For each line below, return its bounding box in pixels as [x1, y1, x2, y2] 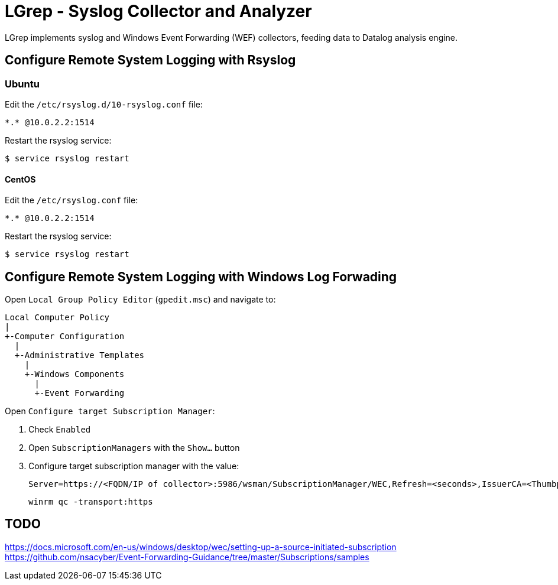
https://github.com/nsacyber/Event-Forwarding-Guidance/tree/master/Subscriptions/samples [5, 551, 369, 562]
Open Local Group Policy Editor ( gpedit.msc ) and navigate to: [5, 294, 276, 305]
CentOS [5, 174, 36, 184]
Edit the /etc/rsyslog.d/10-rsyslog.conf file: [5, 99, 203, 109]
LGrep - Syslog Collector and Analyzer [5, 1, 312, 21]
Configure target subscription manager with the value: [28, 461, 239, 472]
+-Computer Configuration [5, 331, 125, 342]
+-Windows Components [24, 369, 125, 379]
